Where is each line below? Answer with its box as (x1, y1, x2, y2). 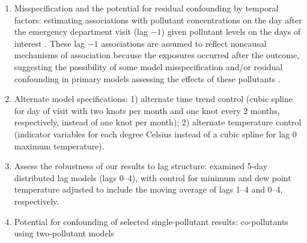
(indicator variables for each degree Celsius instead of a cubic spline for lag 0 (14, 127, 297, 140)
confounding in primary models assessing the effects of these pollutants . (14, 72, 281, 85)
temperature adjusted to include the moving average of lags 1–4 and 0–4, (14, 183, 283, 196)
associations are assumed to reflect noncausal (101, 37, 267, 49)
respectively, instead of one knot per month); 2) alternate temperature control (14, 116, 302, 128)
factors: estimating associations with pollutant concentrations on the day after (14, 13, 302, 26)
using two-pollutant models (14, 227, 115, 239)
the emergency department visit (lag (14, 25, 148, 38)
